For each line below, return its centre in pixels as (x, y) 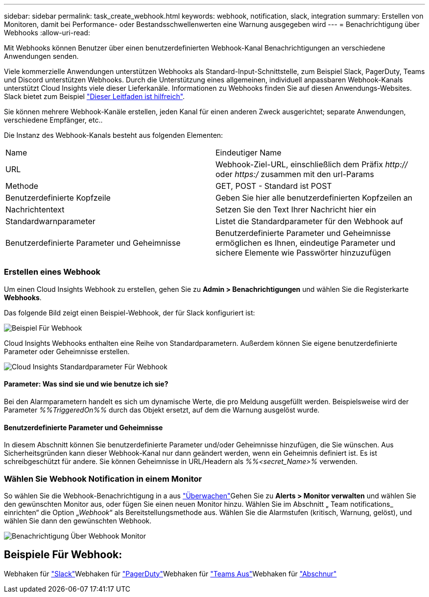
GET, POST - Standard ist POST (274, 186)
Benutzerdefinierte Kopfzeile (58, 198)
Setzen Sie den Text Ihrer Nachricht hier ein (296, 209)
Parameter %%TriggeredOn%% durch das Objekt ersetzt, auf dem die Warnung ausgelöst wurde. (162, 410)
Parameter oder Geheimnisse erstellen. (67, 351)
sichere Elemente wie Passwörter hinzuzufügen (303, 253)
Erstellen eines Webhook (52, 272)
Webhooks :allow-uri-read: (47, 33)
